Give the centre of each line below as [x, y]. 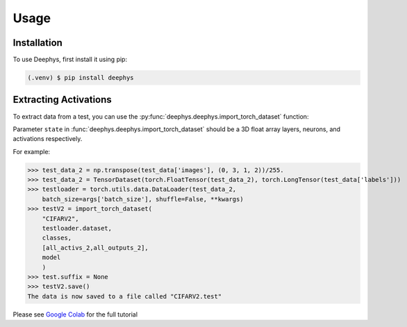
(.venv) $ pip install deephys [81, 78]
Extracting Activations [63, 100]
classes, [57, 238]
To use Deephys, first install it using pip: [70, 60]
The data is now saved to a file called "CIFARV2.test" [125, 296]
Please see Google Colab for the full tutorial [75, 314]
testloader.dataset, [77, 228]
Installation [38, 43]
